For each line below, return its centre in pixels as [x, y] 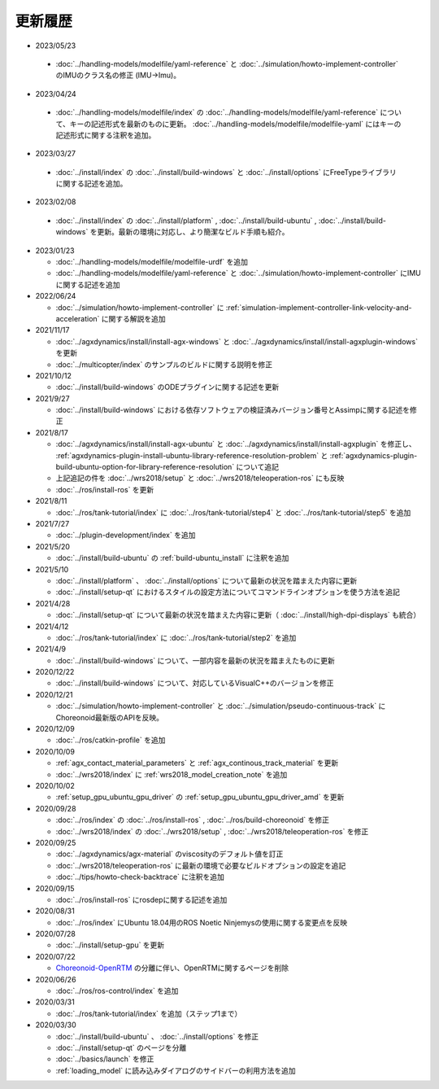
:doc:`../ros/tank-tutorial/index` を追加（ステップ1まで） [149, 1013]
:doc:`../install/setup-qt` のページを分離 [121, 1047]
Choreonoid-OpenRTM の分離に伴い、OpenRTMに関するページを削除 [172, 968]
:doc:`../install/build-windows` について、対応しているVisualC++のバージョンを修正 [195, 683]
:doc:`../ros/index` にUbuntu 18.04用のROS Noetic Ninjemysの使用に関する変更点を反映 [202, 922]
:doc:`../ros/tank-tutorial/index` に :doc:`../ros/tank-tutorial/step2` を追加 [176, 637]
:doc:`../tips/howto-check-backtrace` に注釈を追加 [140, 877]
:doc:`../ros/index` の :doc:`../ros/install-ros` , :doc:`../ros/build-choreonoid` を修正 [192, 820]
